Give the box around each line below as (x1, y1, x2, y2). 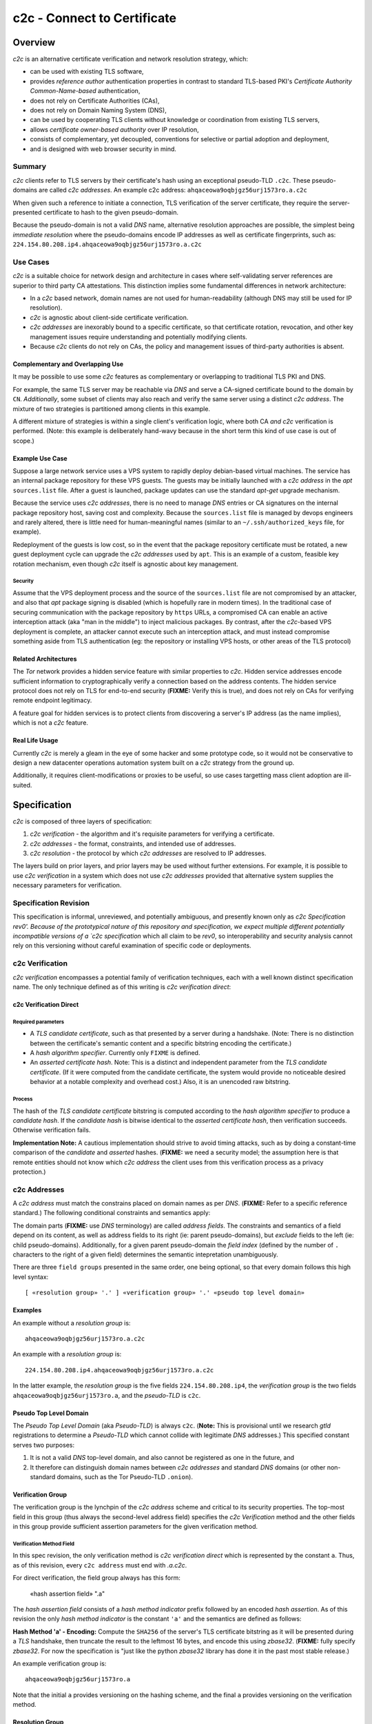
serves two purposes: (12, 1441, 75, 1449)
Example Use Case (12, 454, 68, 462)
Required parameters (12, 1018, 65, 1025)
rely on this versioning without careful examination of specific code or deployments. (12, 941, 251, 950)
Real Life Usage (12, 736, 59, 745)
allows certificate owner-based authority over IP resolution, (30, 125, 199, 134)
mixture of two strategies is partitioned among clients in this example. (12, 404, 210, 413)
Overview (12, 37, 56, 48)
